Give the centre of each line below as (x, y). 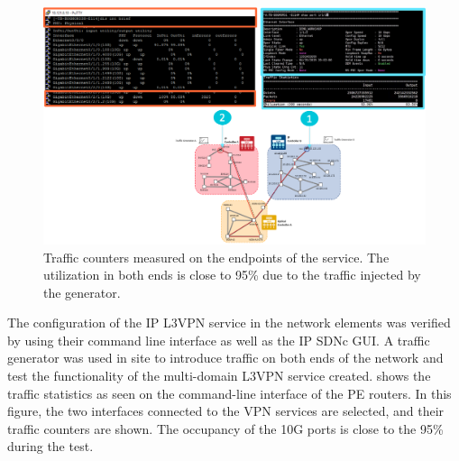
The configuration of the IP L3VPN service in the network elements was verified (229, 323)
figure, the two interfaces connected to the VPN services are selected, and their (226, 411)
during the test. (50, 446)
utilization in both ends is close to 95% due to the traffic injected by (232, 275)
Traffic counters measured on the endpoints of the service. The (216, 257)
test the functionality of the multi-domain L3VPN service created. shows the (219, 376)
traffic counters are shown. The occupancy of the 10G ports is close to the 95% (225, 428)
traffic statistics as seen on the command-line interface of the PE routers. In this (229, 393)
